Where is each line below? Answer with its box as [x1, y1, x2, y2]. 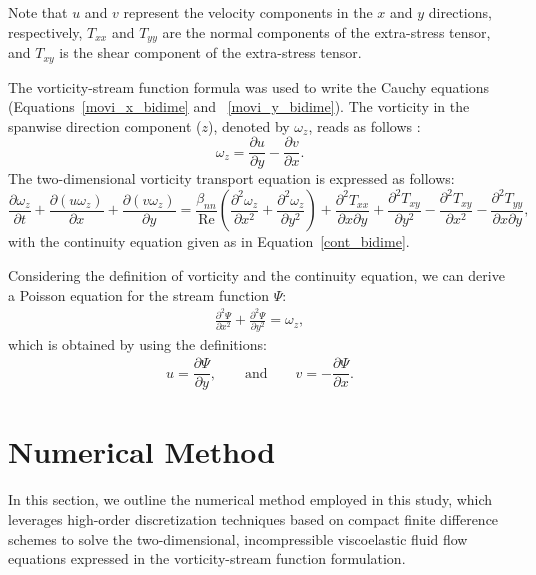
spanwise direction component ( [8, 115, 202, 136]
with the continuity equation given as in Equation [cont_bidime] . [8, 231, 410, 252]
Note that [8, 2, 68, 22]
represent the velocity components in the [123, 2, 373, 22]
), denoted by [207, 115, 290, 136]
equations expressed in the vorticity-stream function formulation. [8, 548, 406, 569]
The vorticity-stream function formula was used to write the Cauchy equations [8, 76, 490, 97]
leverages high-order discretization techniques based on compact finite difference [8, 508, 499, 529]
